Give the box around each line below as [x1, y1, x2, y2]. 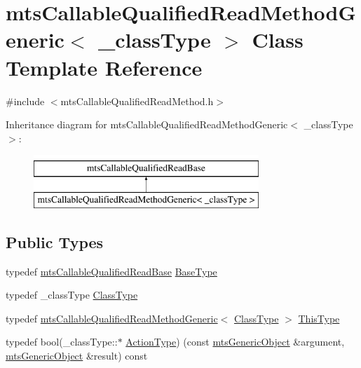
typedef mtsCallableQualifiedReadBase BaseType [6, 264, 217, 278]
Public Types [6, 231, 104, 252]
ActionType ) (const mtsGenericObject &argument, [125, 334, 345, 349]
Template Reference [6, 53, 203, 81]
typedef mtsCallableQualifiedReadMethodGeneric [6, 311, 218, 325]
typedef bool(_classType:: [6, 334, 118, 349]
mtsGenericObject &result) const [6, 348, 148, 363]
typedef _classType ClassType [6, 287, 138, 302]
